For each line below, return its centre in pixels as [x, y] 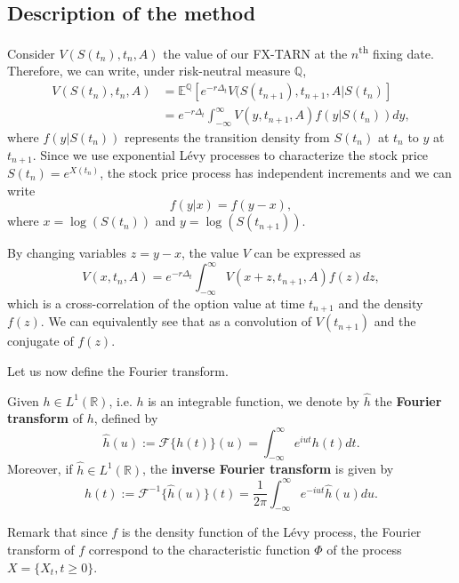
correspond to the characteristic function [199, 550]
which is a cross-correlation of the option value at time [156, 303]
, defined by [126, 418]
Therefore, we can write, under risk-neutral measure [149, 71]
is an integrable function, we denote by [254, 400]
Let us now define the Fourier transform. [118, 371]
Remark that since [57, 532]
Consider [31, 53]
